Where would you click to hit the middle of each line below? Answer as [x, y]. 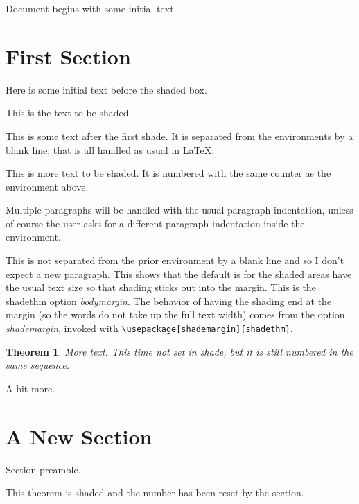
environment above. [47, 186]
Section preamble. [43, 469]
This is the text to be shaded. [69, 113]
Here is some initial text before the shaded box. [106, 89]
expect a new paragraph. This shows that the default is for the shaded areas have [179, 273]
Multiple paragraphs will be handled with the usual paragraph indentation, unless [179, 210]
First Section [68, 56]
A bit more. [30, 388]
